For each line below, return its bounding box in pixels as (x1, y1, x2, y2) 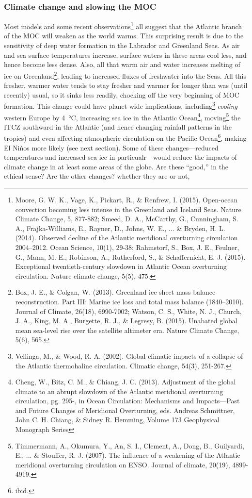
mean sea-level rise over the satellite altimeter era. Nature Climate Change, (15, 325, 239, 335)
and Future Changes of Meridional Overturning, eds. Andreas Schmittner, (15, 405, 235, 415)
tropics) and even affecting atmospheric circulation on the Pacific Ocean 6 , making (4, 132, 247, 143)
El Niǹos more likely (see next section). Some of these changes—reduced (4, 142, 219, 152)
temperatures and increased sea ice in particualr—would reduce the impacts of (4, 152, 237, 162)
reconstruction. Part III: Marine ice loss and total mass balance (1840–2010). (15, 296, 244, 306)
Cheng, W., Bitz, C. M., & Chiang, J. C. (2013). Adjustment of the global (15, 377, 236, 387)
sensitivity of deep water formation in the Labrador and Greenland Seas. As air (4, 40, 240, 50)
